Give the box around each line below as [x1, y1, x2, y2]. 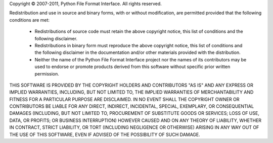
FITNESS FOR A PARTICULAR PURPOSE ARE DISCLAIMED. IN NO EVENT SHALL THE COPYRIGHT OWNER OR [9, 96, 240, 102]
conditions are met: [9, 17, 50, 23]
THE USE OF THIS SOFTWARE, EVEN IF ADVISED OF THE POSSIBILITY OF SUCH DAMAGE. [9, 131, 201, 137]
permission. [34, 70, 59, 77]
